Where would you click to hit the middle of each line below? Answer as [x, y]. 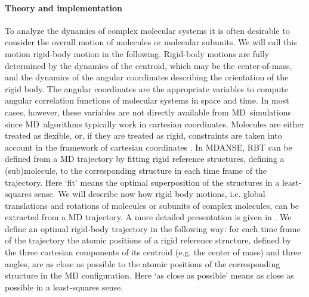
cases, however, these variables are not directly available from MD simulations [148, 112]
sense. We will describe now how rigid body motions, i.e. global [150, 194]
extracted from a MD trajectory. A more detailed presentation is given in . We [148, 217]
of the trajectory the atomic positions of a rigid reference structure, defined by [148, 240]
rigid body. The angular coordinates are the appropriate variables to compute [146, 88]
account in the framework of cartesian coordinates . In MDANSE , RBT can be [149, 147]
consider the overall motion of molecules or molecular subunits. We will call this [151, 42]
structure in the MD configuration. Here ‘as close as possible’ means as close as [149, 275]
